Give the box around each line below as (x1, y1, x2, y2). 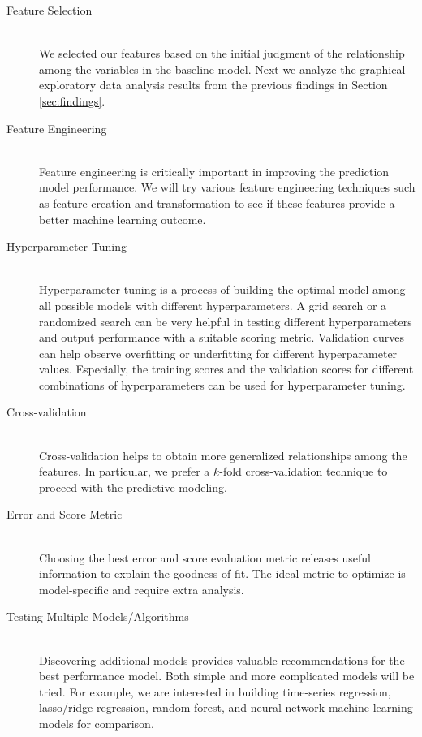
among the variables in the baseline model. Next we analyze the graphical (39, 60, 406, 77)
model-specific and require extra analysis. (39, 580, 244, 597)
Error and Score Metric (6, 506, 123, 523)
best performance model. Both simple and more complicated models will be (39, 667, 415, 684)
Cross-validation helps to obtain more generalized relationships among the (39, 446, 407, 463)
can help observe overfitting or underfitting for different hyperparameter (39, 344, 398, 361)
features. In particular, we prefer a (39, 463, 210, 480)
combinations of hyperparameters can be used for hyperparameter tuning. (39, 376, 406, 393)
